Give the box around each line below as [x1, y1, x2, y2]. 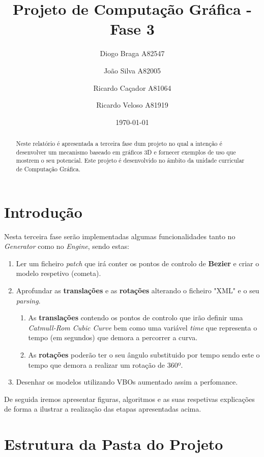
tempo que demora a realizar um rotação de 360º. [28, 359, 183, 370]
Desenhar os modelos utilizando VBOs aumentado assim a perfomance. [16, 376, 238, 387]
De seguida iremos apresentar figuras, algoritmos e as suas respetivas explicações [4, 393, 255, 404]
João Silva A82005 [103, 65, 161, 75]
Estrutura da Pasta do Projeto [4, 434, 223, 454]
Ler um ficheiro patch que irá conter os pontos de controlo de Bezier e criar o [16, 258, 259, 268]
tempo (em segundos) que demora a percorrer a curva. [28, 332, 198, 343]
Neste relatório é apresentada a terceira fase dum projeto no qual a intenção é [16, 139, 222, 148]
